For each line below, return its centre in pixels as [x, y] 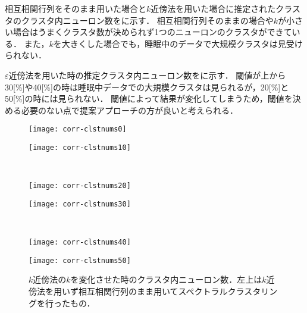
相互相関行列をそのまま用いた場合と [76, 8]
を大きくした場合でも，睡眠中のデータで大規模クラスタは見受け [178, 43]
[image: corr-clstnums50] [80, 260]
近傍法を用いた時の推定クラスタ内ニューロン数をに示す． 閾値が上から [147, 75]
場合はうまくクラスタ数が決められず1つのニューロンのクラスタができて [152, 32]
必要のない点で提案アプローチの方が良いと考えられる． [129, 110]
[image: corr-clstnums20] [80, 186]
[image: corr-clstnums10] [80, 148]
